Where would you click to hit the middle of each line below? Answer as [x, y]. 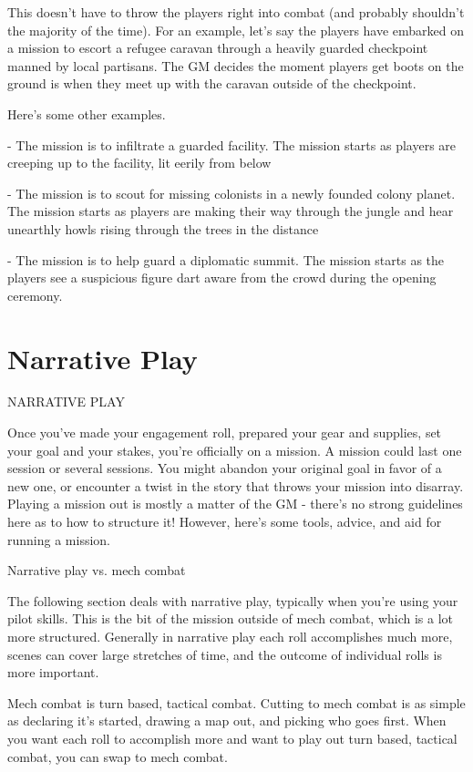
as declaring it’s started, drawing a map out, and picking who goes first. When [227, 721]
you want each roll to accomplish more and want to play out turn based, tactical [232, 738]
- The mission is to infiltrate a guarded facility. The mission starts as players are [232, 144]
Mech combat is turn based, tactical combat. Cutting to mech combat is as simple [236, 702]
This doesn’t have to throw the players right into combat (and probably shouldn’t [236, 12]
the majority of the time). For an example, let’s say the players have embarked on [236, 30]
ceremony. [35, 295]
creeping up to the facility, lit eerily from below [139, 163]
